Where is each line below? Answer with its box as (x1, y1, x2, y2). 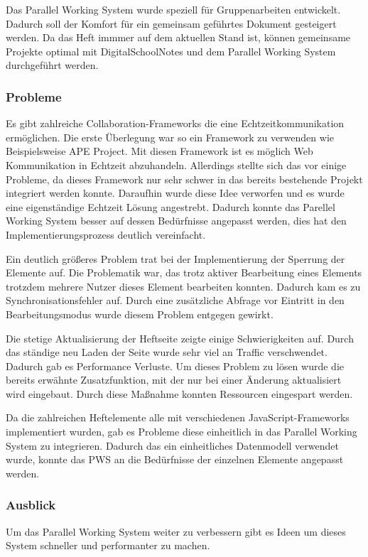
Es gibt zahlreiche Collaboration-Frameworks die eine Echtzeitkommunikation (6, 116, 345, 131)
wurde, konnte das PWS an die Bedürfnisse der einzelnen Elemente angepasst (6, 452, 344, 467)
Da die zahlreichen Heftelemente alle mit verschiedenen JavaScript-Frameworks (6, 410, 350, 425)
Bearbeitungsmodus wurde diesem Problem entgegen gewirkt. (6, 306, 274, 321)
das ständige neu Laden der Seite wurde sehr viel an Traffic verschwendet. (6, 345, 328, 359)
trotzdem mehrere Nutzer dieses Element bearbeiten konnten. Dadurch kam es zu (6, 278, 361, 293)
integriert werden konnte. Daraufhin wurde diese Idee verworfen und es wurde (6, 185, 345, 200)
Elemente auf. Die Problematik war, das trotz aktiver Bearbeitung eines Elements (6, 265, 362, 280)
